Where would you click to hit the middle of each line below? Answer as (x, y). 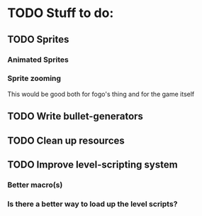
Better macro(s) (35, 185)
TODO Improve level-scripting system (93, 164)
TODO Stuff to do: (61, 13)
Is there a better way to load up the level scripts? (92, 204)
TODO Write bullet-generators (75, 116)
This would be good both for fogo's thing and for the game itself (101, 94)
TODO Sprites (38, 39)
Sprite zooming (34, 78)
